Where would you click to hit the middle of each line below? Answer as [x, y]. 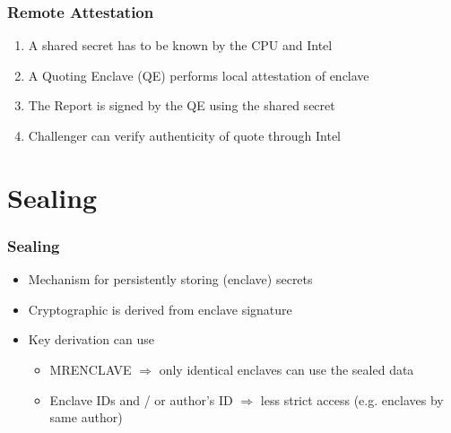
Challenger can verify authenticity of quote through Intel [185, 135]
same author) [86, 417]
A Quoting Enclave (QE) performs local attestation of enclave [199, 75]
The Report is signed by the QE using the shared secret [182, 105]
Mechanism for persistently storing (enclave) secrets [170, 279]
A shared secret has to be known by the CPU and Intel [180, 45]
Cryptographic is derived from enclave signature [160, 309]
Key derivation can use [91, 339]
